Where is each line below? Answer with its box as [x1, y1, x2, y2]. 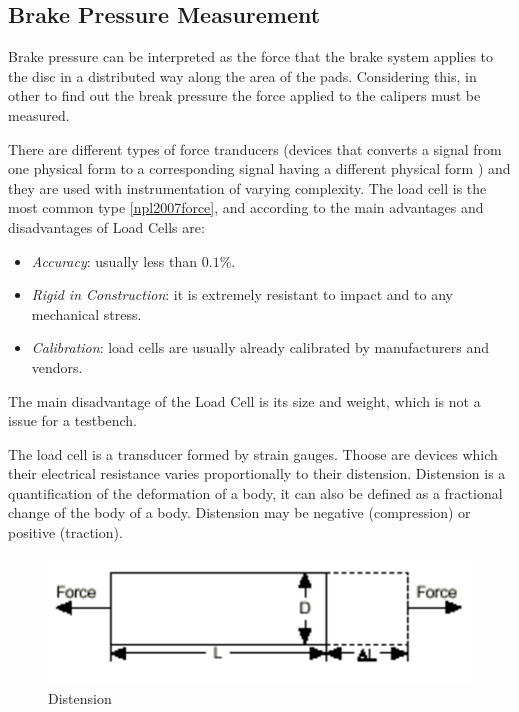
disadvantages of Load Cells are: [8, 216, 205, 237]
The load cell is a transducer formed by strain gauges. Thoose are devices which [8, 443, 498, 464]
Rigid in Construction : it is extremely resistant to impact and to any [31, 284, 453, 305]
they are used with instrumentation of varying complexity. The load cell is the [8, 177, 487, 198]
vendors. [31, 356, 83, 377]
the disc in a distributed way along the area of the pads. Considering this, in [8, 65, 477, 86]
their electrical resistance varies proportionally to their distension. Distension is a [8, 463, 506, 484]
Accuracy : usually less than [31, 250, 198, 271]
